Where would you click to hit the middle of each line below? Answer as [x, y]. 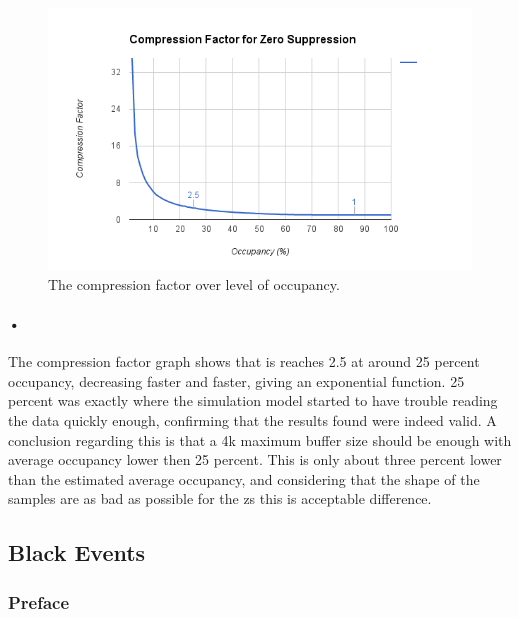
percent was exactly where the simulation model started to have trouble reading [253, 400]
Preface [39, 601]
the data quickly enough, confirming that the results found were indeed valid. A [252, 419]
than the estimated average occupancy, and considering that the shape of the [244, 478]
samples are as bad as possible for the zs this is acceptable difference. [220, 498]
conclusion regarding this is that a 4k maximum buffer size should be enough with [260, 439]
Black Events [77, 552]
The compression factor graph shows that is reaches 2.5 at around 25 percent [244, 361]
